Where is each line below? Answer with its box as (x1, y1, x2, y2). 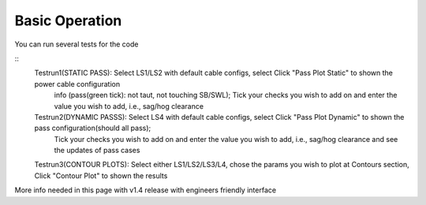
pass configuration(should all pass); (34, 123, 151, 133)
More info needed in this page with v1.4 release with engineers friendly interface (14, 185, 276, 195)
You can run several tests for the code (14, 39, 139, 49)
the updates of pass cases (54, 146, 140, 155)
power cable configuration (34, 79, 121, 88)
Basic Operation (14, 12, 122, 29)
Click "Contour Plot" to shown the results (34, 170, 168, 181)
